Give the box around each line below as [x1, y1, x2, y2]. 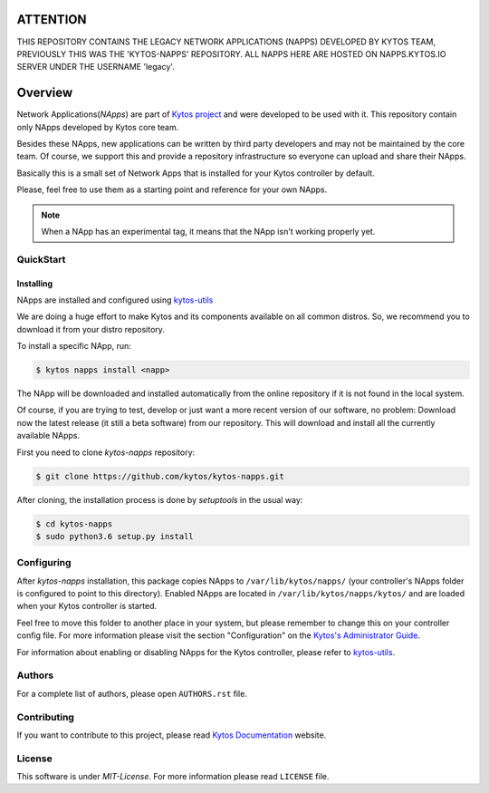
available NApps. [16, 430, 81, 441]
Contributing [16, 711, 74, 723]
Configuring [16, 556, 72, 569]
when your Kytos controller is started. [16, 601, 158, 612]
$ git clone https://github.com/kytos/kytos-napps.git [35, 471, 284, 481]
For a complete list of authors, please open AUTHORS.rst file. [16, 688, 248, 699]
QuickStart [16, 253, 66, 266]
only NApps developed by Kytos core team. [16, 121, 179, 132]
